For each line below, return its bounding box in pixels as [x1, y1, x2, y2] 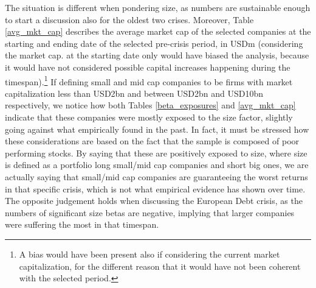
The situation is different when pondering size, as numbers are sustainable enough [5, 1, 311, 13]
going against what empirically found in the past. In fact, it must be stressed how [5, 122, 309, 135]
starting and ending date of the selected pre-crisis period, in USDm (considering [5, 37, 303, 49]
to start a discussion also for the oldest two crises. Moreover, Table [5, 13, 254, 26]
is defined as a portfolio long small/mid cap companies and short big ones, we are [5, 158, 309, 171]
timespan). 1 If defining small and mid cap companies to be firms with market [5, 73, 293, 88]
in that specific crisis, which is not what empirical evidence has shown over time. [5, 182, 306, 195]
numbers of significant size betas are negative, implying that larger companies [5, 206, 295, 219]
